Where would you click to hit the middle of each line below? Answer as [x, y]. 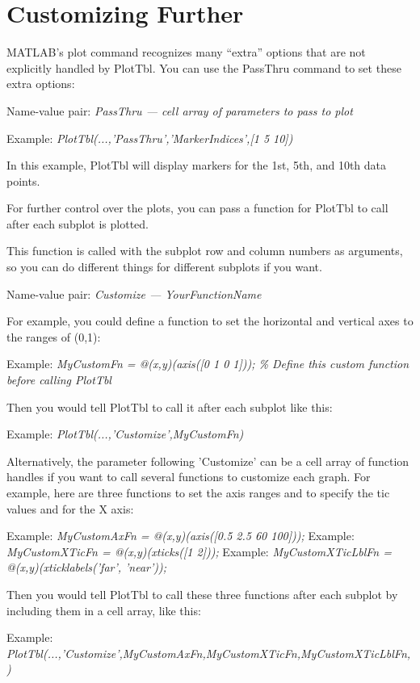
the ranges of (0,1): [54, 336]
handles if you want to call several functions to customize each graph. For [189, 477]
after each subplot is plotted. [78, 223]
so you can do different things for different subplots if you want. [164, 267]
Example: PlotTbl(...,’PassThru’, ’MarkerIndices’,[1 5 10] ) [150, 138]
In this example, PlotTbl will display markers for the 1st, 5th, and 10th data [197, 165]
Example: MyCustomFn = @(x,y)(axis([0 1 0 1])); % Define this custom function [208, 364]
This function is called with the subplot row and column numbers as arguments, [205, 251]
